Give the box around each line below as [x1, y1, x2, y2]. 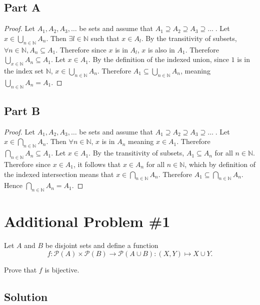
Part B [4, 102, 40, 118]
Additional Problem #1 [4, 211, 170, 231]
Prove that [4, 264, 37, 274]
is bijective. [44, 264, 79, 274]
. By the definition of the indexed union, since [88, 54, 229, 64]
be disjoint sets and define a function [45, 240, 158, 250]
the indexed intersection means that [4, 168, 114, 179]
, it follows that [73, 158, 121, 169]
